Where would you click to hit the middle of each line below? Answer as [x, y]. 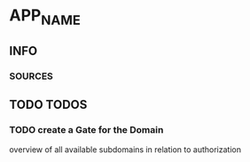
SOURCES [31, 76]
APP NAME [45, 17]
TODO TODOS [48, 105]
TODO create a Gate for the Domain [86, 130]
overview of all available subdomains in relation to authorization [125, 149]
